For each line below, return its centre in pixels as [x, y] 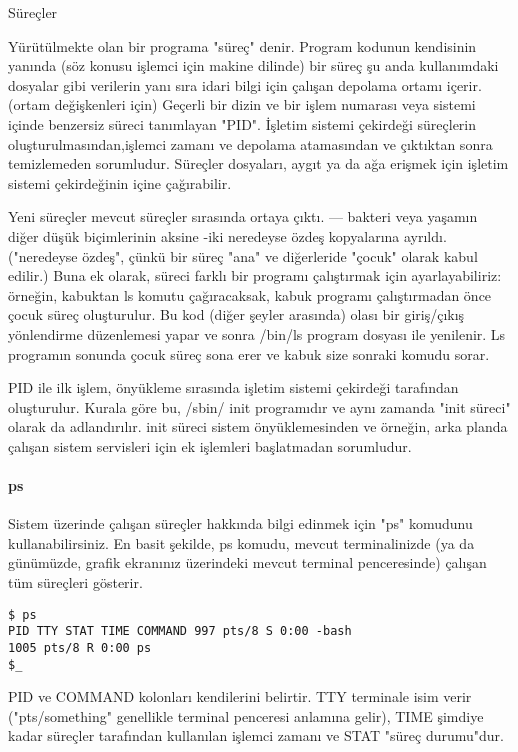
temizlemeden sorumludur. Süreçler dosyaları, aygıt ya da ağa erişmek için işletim [258, 163]
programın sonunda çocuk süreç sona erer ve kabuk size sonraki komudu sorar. [249, 353]
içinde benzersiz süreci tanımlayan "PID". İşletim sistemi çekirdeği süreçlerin [242, 123]
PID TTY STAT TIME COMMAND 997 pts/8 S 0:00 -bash [180, 631]
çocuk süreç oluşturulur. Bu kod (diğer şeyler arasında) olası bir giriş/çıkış [236, 314]
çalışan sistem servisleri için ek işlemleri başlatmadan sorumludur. [210, 445]
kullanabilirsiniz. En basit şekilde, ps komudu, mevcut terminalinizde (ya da [241, 542]
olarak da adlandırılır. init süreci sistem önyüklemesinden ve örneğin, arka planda [258, 426]
